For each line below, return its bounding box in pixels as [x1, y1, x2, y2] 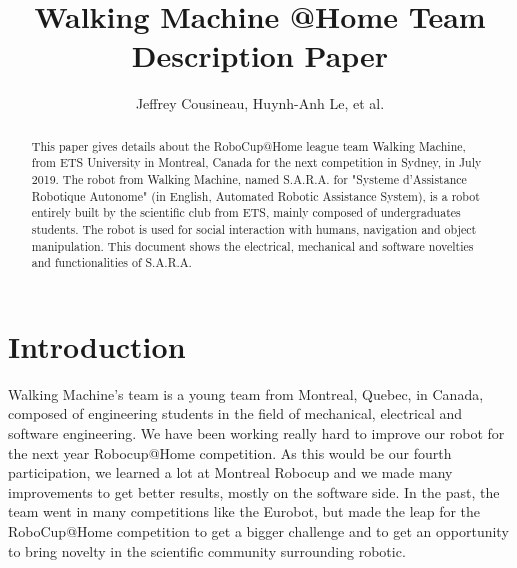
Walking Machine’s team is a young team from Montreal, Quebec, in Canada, [8, 383, 484, 404]
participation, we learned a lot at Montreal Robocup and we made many [8, 462, 453, 483]
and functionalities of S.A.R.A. [31, 254, 192, 271]
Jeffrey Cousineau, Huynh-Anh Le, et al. [135, 93, 385, 114]
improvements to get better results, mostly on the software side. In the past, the [8, 481, 500, 502]
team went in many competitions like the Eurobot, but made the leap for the [8, 501, 481, 522]
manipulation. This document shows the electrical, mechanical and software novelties [31, 237, 474, 254]
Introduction [8, 325, 186, 366]
